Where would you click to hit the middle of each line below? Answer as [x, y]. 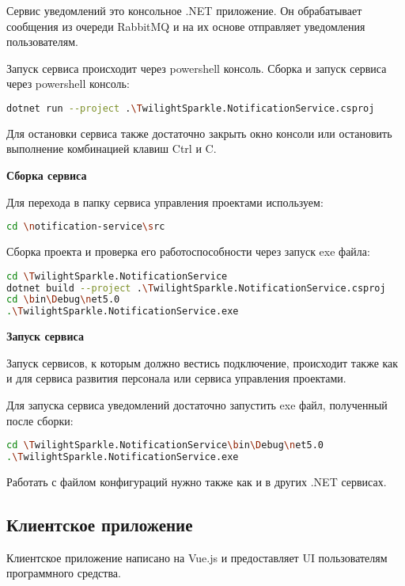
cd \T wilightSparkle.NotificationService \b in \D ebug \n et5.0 [165, 445]
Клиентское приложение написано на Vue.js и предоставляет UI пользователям [197, 557]
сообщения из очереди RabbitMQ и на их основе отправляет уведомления [186, 26]
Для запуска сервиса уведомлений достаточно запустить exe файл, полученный [197, 404]
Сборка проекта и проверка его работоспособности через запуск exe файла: [188, 251]
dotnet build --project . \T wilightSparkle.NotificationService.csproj [196, 288]
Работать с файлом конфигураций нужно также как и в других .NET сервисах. [197, 481]
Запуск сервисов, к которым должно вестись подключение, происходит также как [202, 362]
